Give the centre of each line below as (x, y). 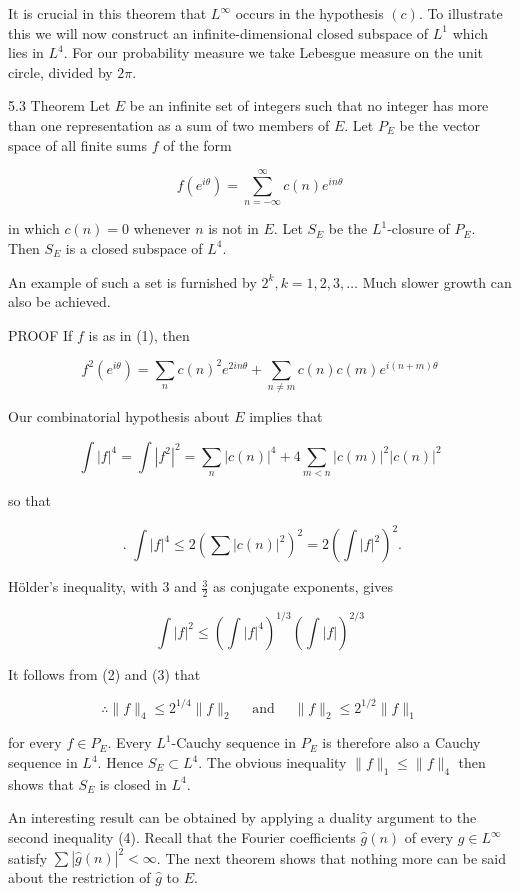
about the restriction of (79, 877)
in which (34, 228)
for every (35, 742)
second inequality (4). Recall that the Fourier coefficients (182, 837)
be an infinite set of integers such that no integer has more (309, 105)
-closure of (418, 228)
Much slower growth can (437, 281)
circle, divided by (60, 71)
